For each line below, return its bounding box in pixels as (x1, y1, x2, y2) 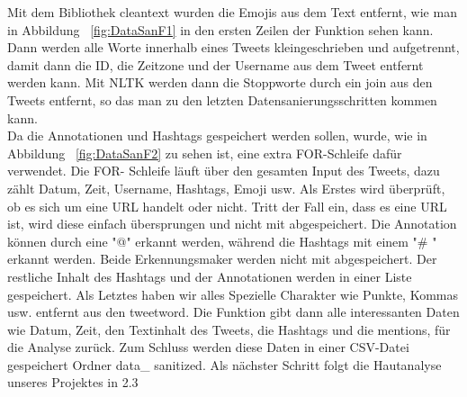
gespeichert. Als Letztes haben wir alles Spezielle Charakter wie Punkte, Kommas (7, 284, 458, 303)
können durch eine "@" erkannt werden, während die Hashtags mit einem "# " (7, 231, 437, 250)
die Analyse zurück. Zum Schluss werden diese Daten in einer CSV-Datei (7, 338, 409, 356)
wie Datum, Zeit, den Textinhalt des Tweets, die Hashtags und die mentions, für (7, 320, 451, 338)
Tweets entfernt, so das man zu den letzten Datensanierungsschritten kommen (7, 90, 437, 109)
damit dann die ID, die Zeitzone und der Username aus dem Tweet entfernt (7, 55, 424, 74)
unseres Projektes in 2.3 (7, 373, 139, 392)
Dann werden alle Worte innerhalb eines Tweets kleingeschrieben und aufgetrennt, (7, 38, 460, 57)
